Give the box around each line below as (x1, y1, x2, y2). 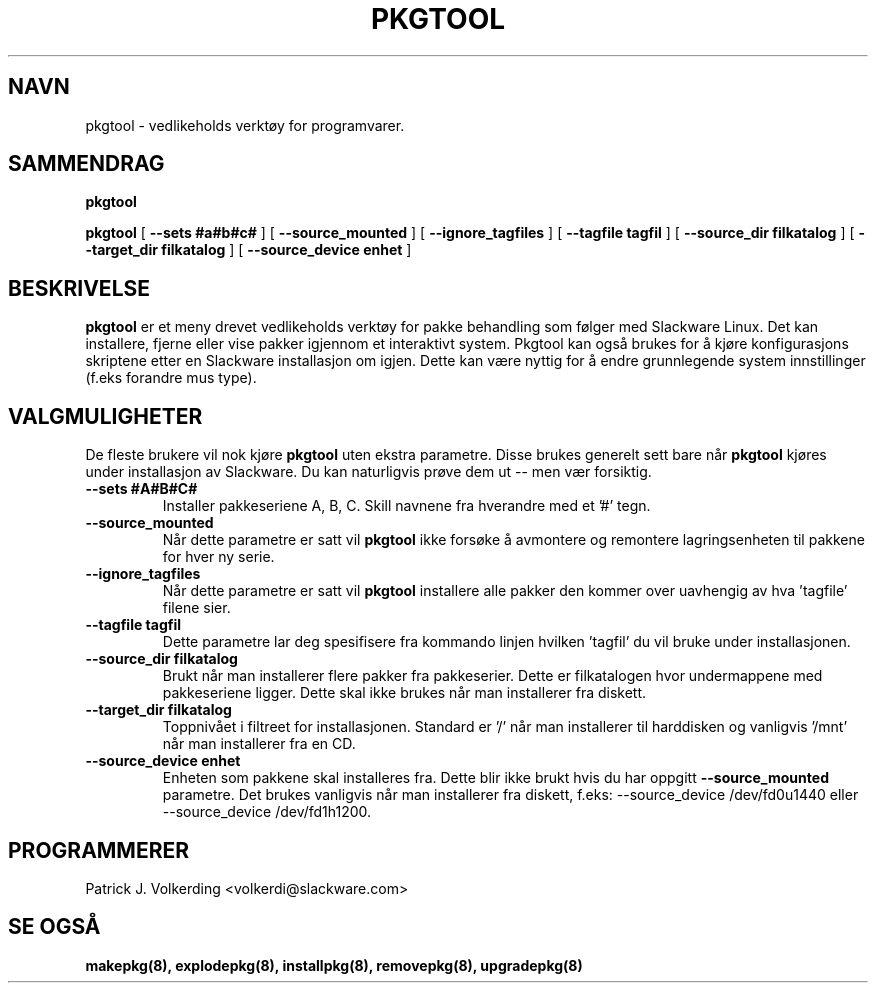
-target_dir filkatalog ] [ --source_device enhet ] (85, 241, 412, 259)
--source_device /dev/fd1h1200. (162, 803, 372, 821)
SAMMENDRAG (8, 151, 165, 177)
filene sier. (162, 599, 231, 617)
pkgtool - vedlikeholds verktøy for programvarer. (85, 116, 405, 134)
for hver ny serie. (162, 548, 275, 566)
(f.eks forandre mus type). (85, 369, 257, 387)
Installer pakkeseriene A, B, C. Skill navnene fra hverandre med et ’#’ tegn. (162, 497, 651, 515)
